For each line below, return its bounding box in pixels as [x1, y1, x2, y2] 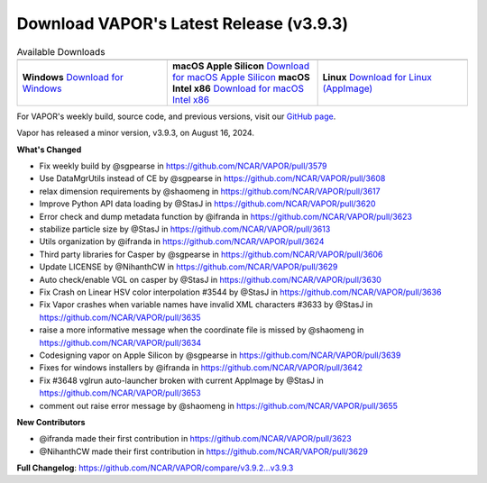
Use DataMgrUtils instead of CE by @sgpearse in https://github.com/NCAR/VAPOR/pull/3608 [39, 173, 386, 184]
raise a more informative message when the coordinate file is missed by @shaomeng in [39, 324, 364, 335]
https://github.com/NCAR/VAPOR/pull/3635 [39, 312, 202, 323]
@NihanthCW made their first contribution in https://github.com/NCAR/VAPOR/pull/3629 [39, 446, 369, 457]
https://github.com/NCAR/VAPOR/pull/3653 [39, 387, 202, 398]
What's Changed [16, 144, 82, 155]
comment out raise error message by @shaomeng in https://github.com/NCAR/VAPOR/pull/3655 [39, 400, 399, 411]
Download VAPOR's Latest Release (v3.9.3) [16, 14, 349, 33]
